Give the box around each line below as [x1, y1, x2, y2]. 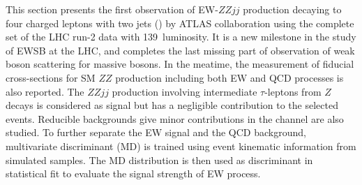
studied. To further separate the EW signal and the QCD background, [6, 125, 306, 140]
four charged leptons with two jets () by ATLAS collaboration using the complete [6, 15, 354, 30]
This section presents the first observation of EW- [6, 2, 218, 16]
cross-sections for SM [6, 70, 96, 84]
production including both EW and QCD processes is [115, 70, 344, 84]
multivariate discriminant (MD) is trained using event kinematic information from [6, 138, 356, 153]
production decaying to [243, 2, 342, 16]
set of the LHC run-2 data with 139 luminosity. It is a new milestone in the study [6, 29, 356, 44]
